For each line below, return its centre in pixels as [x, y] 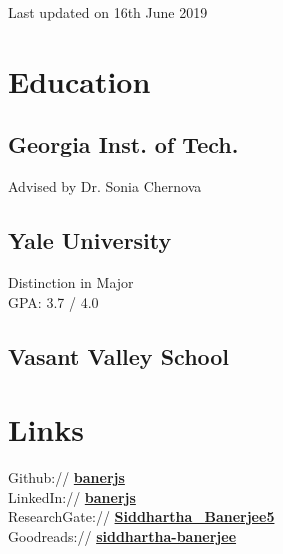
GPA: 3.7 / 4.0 [53, 301]
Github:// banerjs [66, 477]
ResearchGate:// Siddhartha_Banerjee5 [141, 516]
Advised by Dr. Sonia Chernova [105, 186]
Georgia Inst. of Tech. [123, 144]
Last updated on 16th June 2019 [108, 12]
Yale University [90, 240]
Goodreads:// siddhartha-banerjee [122, 535]
